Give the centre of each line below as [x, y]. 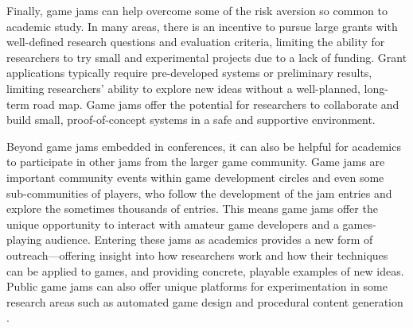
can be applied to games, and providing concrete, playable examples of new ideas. [205, 270]
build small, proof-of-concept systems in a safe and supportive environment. [191, 120]
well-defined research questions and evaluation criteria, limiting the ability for [196, 42]
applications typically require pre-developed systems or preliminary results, [189, 73]
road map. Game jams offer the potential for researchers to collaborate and [216, 104]
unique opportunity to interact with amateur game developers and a [173, 224]
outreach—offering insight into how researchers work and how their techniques [197, 255]
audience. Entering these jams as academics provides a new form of [209, 239]
